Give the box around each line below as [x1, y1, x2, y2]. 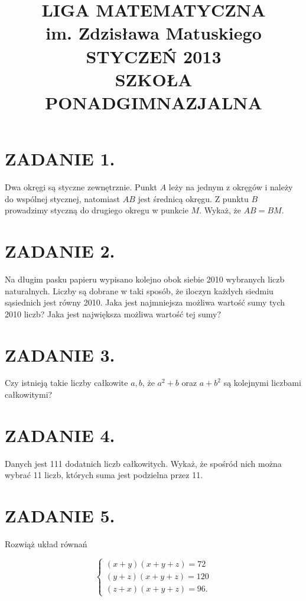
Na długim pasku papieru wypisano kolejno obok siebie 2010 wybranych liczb [5, 272, 285, 285]
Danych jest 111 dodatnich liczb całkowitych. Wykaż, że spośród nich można [5, 457, 282, 469]
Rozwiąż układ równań [5, 538, 87, 550]
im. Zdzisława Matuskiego [45, 21, 262, 45]
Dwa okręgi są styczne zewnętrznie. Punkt [5, 181, 158, 193]
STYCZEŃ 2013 [86, 44, 222, 68]
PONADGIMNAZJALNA [45, 90, 262, 114]
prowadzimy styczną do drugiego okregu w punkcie [5, 204, 188, 216]
